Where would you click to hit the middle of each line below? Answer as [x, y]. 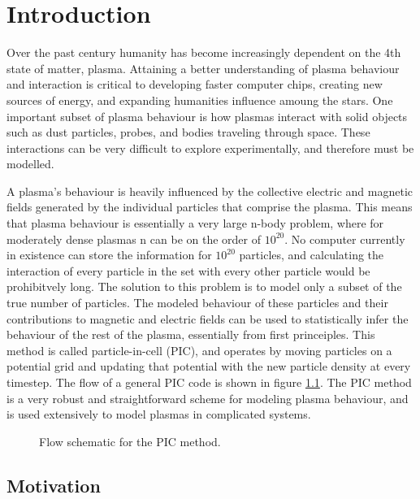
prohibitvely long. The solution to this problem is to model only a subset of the [204, 286]
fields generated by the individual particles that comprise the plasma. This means [210, 207]
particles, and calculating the [312, 255]
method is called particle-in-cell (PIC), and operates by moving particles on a [199, 350]
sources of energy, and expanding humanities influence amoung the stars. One [200, 100]
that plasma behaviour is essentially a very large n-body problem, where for [195, 223]
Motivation [54, 485]
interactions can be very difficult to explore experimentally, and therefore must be [210, 148]
